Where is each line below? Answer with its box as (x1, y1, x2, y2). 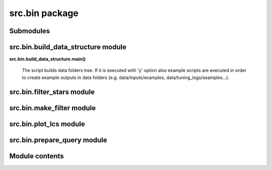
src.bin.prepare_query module (9, 136, 108, 144)
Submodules (9, 27, 50, 35)
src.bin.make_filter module (9, 104, 96, 112)
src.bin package (9, 8, 79, 19)
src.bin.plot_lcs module (9, 120, 85, 128)
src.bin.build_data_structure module (9, 43, 127, 51)
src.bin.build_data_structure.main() (9, 56, 86, 62)
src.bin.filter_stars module (9, 88, 95, 96)
